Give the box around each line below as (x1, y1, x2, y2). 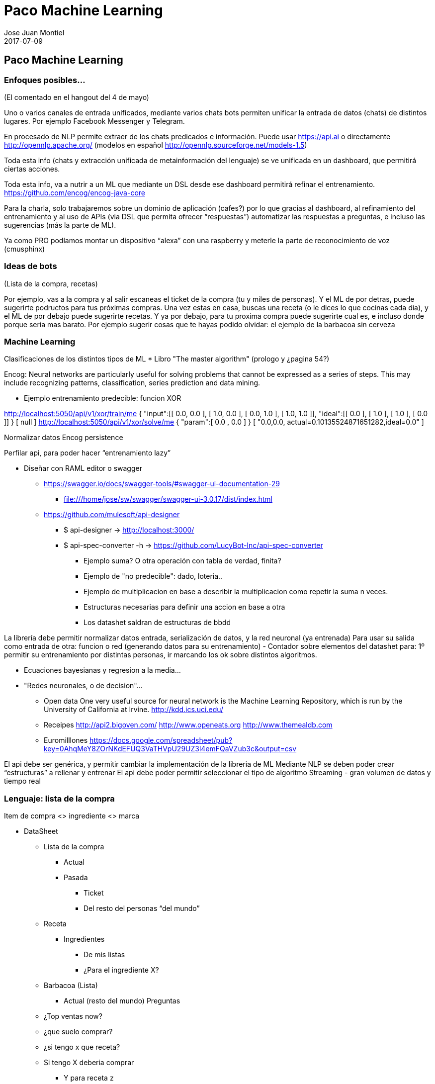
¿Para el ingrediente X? (84, 966, 159, 975)
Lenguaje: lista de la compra (4, 793, 115, 804)
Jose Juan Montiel (4, 28, 65, 37)
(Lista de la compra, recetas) (4, 279, 98, 288)
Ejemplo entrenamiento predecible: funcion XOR (24, 394, 181, 403)
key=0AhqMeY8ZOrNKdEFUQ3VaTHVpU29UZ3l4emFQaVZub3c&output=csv (44, 744, 297, 753)
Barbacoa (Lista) (44, 981, 98, 990)
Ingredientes (64, 935, 105, 944)
